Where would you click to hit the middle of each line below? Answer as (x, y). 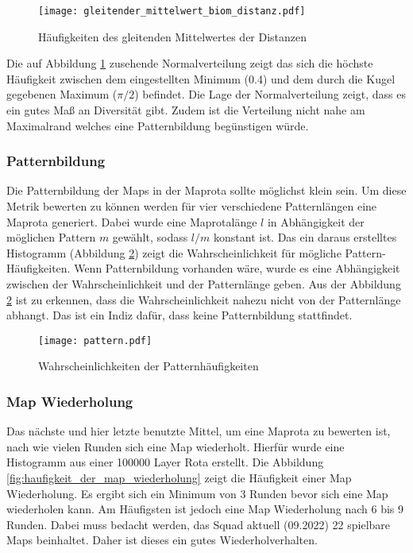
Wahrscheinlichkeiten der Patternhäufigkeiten (149, 366)
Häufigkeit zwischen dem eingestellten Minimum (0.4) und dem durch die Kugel (201, 78)
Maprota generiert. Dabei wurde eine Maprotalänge (132, 221)
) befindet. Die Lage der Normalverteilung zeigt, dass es (270, 94)
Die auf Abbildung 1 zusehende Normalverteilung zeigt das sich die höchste (190, 63)
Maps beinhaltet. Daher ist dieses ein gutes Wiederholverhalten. (162, 540)
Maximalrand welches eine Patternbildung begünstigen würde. (158, 125)
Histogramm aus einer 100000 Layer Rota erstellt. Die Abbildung (165, 462)
